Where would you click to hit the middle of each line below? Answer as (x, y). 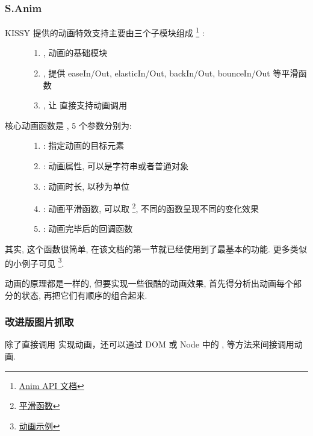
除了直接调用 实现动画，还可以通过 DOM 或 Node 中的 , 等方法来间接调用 (150, 344)
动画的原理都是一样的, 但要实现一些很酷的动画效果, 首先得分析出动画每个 (149, 283)
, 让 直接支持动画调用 (85, 105)
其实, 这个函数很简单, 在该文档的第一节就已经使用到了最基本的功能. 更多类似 (156, 249)
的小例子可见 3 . (35, 262)
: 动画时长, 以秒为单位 (86, 186)
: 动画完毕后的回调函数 (88, 229)
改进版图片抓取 (39, 322)
